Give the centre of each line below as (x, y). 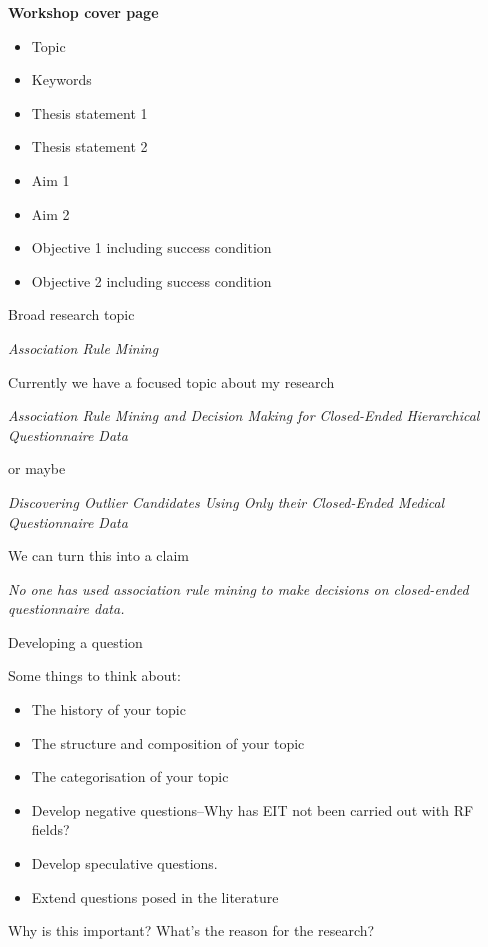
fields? (50, 829)
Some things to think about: (94, 675)
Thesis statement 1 (89, 112)
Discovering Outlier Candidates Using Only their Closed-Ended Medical (226, 501)
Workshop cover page (83, 12)
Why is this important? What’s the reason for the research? (191, 930)
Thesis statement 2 (89, 146)
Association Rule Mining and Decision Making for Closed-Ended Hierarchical (244, 415)
